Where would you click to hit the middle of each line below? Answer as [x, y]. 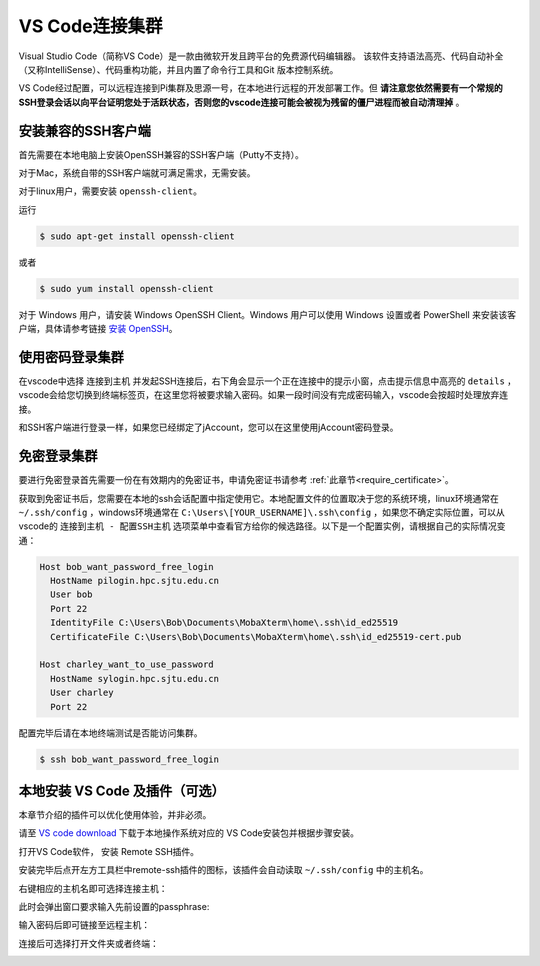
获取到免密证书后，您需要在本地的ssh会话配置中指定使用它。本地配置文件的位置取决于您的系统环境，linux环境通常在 [259, 498]
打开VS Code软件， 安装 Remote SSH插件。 [109, 851]
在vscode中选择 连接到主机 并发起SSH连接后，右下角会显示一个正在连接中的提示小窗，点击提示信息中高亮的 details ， [267, 381]
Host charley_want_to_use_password [126, 664]
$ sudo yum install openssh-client [126, 288]
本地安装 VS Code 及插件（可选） [121, 790]
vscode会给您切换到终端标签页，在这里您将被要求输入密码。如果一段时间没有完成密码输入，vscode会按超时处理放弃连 [263, 395]
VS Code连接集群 [91, 26]
